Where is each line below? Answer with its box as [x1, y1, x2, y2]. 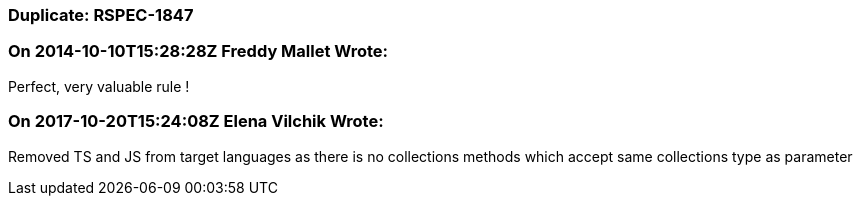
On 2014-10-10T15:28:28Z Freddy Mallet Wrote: [8, 41, 389, 62]
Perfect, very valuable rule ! [8, 77, 190, 95]
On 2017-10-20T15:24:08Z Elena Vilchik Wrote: [8, 111, 384, 132]
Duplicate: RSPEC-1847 [8, 5, 194, 25]
